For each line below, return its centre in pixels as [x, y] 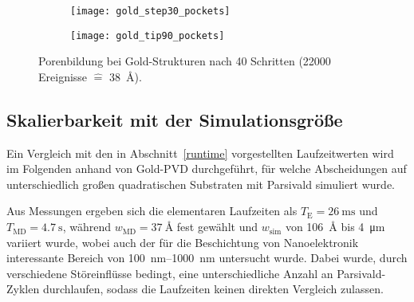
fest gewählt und [217, 227]
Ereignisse [63, 76]
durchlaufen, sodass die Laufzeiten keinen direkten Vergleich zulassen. [213, 289]
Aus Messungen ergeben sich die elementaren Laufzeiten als [152, 211]
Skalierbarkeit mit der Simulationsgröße [175, 119]
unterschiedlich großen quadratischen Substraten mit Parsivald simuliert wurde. [201, 184]
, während [87, 227]
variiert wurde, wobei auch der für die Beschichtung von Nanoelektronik [183, 242]
